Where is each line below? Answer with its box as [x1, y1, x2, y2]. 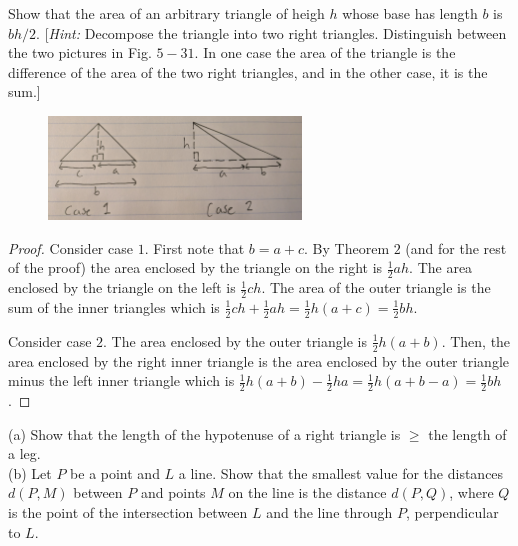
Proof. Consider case [8, 237, 133, 258]
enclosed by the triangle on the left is [8, 277, 236, 298]
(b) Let [8, 462, 52, 483]
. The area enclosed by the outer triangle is [103, 330, 367, 351]
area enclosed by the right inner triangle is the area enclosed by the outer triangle [8, 350, 509, 371]
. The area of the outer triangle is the [261, 277, 491, 298]
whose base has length [342, 3, 478, 23]
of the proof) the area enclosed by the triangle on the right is [8, 257, 383, 278]
